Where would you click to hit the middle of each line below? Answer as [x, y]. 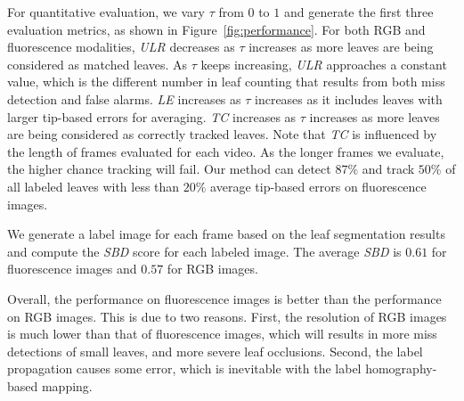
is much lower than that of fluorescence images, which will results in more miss [222, 334]
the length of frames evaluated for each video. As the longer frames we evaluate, [226, 151]
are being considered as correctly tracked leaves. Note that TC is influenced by [222, 134]
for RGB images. [212, 269]
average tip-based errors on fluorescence [318, 186]
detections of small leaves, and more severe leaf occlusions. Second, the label [215, 351]
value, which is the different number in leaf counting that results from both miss [226, 82]
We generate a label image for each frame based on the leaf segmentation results [226, 234]
